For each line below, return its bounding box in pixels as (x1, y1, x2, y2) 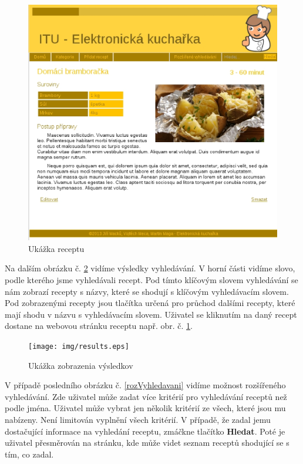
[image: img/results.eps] (28, 342, 129, 351)
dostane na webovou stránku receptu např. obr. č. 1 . (5, 320, 193, 332)
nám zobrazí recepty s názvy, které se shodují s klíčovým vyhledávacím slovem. (5, 285, 289, 297)
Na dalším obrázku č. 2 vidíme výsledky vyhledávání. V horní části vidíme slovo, (5, 262, 295, 274)
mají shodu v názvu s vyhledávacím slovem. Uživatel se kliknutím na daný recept (5, 308, 297, 320)
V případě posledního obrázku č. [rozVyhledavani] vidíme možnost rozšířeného (5, 379, 286, 391)
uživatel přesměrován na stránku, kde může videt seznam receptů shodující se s (5, 436, 289, 449)
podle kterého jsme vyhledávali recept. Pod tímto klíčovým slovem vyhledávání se (5, 274, 298, 285)
